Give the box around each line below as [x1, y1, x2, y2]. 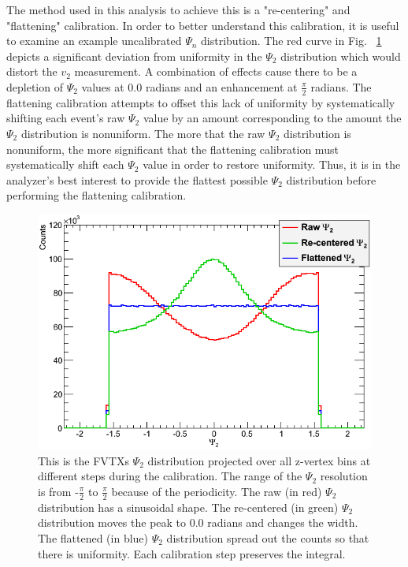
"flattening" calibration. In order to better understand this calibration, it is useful [6, 17, 399, 33]
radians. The [310, 78, 372, 95]
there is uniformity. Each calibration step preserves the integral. [38, 545, 346, 561]
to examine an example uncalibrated [6, 32, 182, 49]
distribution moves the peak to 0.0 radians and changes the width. [38, 514, 358, 531]
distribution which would [280, 47, 401, 64]
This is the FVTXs [38, 452, 129, 468]
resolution [320, 468, 368, 484]
